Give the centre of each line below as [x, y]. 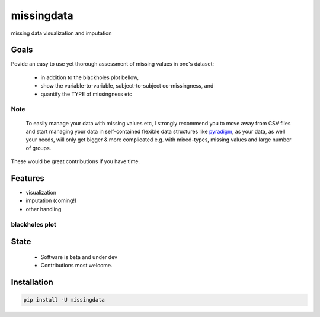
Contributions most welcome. [76, 266]
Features [28, 178]
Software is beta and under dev [79, 257]
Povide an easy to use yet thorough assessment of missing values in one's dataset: [113, 64]
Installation [32, 282]
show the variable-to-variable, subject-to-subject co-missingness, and [127, 86]
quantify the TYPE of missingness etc [87, 94]
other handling [44, 209]
